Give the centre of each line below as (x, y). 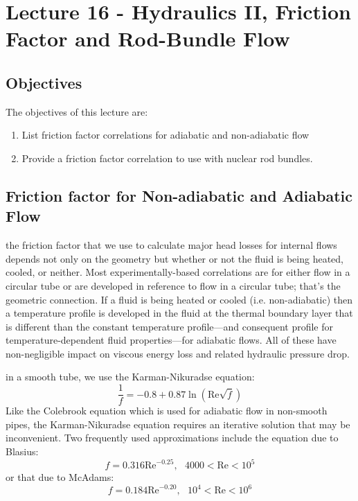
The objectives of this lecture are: (77, 111)
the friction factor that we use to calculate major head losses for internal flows (171, 245)
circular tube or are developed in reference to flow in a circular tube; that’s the (173, 285)
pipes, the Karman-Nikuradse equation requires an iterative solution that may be (178, 424)
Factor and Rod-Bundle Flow (148, 38)
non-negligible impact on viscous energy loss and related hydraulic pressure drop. (178, 353)
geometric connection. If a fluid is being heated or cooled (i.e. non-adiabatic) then (179, 299)
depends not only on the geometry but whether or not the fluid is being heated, (174, 258)
